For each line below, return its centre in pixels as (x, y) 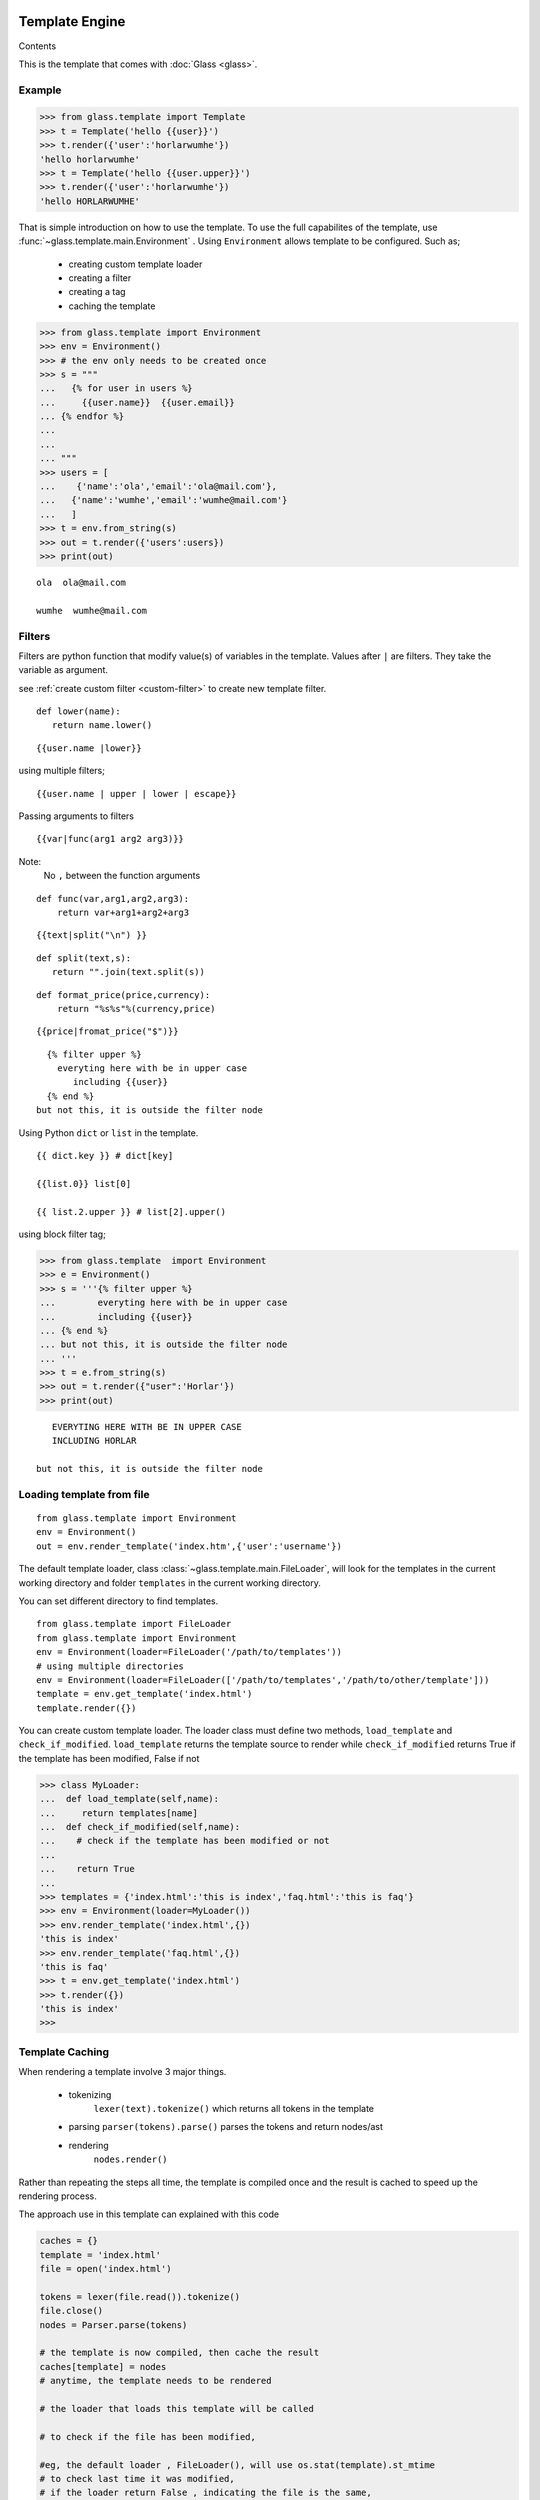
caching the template (112, 306)
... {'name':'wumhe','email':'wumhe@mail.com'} (163, 500)
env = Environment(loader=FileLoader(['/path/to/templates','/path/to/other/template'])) (263, 1679)
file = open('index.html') (105, 2269)
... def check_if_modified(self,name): (139, 1826)
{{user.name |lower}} (89, 748)
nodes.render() (131, 2159)
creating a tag (97, 292)
